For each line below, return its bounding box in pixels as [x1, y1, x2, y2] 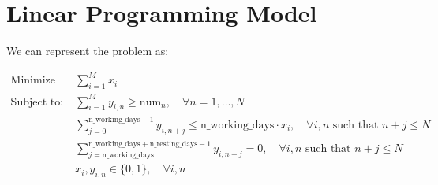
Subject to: [10, 96, 64, 108]
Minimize [10, 75, 55, 87]
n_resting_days [149, 139, 198, 148]
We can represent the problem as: [6, 43, 169, 59]
